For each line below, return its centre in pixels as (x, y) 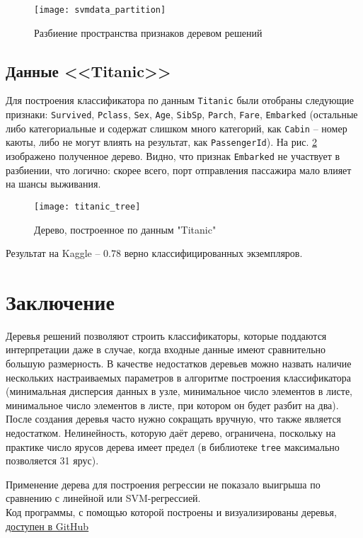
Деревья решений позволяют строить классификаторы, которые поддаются (166, 335)
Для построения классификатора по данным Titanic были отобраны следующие (180, 100)
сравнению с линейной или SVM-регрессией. (103, 498)
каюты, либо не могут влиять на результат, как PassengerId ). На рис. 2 (161, 142)
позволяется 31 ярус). (52, 460)
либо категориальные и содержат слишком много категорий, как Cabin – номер (177, 128)
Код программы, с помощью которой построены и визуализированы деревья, (171, 512)
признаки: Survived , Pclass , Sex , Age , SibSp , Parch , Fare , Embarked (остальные (182, 114)
